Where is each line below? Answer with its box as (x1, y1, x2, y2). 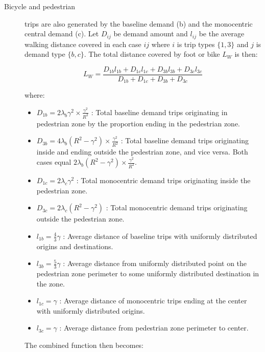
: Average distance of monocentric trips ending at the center (59, 295, 247, 306)
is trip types (177, 38, 215, 49)
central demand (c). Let (25, 28, 99, 39)
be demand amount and (113, 28, 188, 39)
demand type (25, 49, 65, 59)
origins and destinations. (36, 240, 113, 251)
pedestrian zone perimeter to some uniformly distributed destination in (36, 268, 259, 279)
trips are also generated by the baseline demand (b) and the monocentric (25, 18, 253, 29)
